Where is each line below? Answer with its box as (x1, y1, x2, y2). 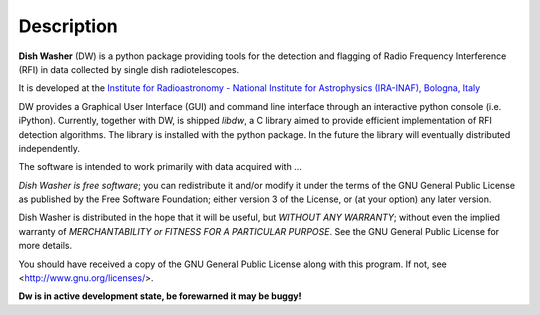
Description (18, 15, 119, 37)
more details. (18, 240, 73, 252)
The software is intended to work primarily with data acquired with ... (18, 161, 302, 173)
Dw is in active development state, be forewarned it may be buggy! (18, 290, 302, 302)
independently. (18, 142, 80, 154)
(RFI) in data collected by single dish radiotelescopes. (18, 63, 240, 75)
